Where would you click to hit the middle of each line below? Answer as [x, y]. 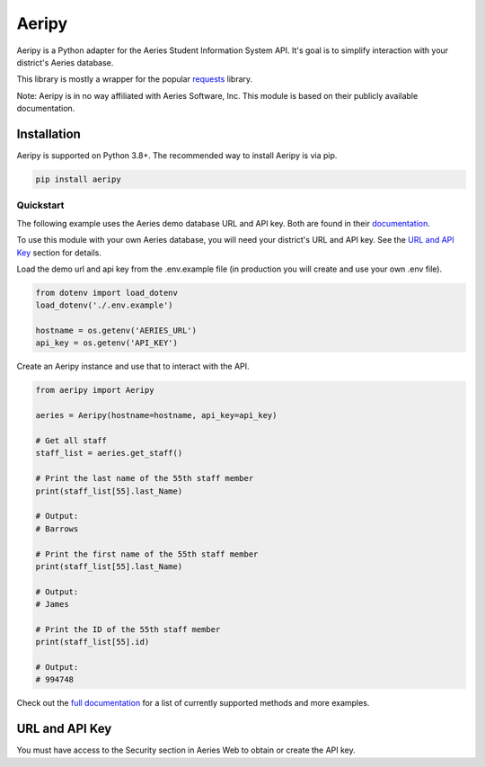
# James [52, 604]
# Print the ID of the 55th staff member [128, 629]
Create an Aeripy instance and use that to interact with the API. [133, 366]
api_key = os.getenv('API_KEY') [107, 343]
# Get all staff [71, 440]
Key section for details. [59, 253]
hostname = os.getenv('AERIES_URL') [116, 331]
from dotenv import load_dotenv [107, 293]
